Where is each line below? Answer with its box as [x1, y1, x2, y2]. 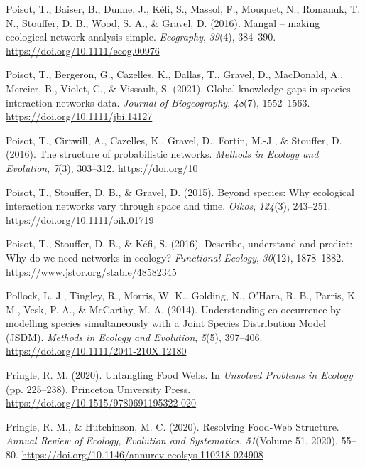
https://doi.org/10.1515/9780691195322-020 [6, 395, 197, 410]
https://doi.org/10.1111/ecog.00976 [6, 43, 160, 58]
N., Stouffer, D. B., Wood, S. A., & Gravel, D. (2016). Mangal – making [6, 15, 320, 30]
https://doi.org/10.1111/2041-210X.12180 [6, 343, 187, 358]
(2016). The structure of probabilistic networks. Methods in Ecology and [6, 146, 319, 161]
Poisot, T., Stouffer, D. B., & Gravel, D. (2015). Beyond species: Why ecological [6, 184, 354, 199]
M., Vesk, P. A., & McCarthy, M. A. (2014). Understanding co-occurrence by [6, 301, 341, 316]
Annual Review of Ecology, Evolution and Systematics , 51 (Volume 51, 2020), [6, 433, 338, 448]
